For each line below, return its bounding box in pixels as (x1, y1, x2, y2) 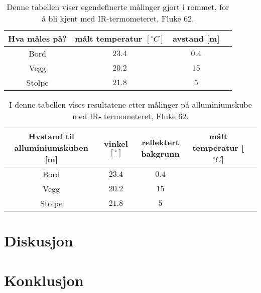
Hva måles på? (8, 33, 67, 44)
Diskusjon (4, 230, 73, 251)
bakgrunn (141, 147, 180, 159)
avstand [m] (172, 33, 220, 44)
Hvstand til (28, 130, 74, 142)
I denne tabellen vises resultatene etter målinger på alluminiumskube (9, 99, 252, 110)
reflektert (142, 136, 179, 148)
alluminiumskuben (14, 142, 88, 153)
